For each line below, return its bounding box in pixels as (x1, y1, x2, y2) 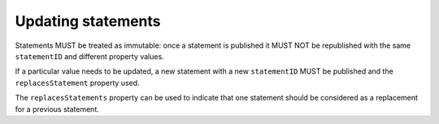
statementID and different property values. (15, 51, 164, 61)
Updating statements (15, 12, 162, 30)
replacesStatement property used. (15, 78, 140, 88)
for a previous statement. (15, 104, 99, 113)
